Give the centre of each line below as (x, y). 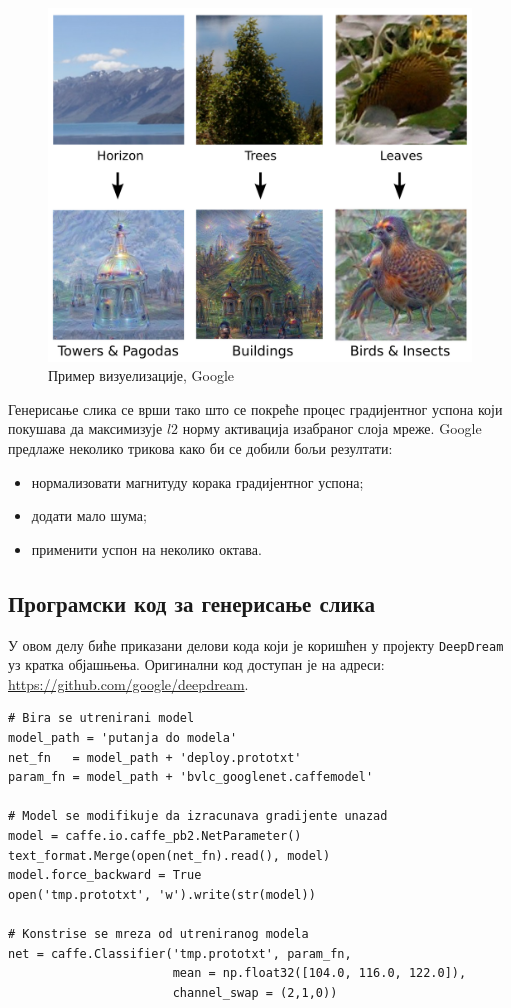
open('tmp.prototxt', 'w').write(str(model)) (162, 894)
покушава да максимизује (85, 428)
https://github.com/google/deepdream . (128, 683)
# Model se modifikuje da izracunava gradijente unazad (198, 816)
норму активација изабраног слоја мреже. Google (332, 428)
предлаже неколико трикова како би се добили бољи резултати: (200, 447)
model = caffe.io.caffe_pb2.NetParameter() (155, 835)
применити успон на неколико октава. (146, 548)
